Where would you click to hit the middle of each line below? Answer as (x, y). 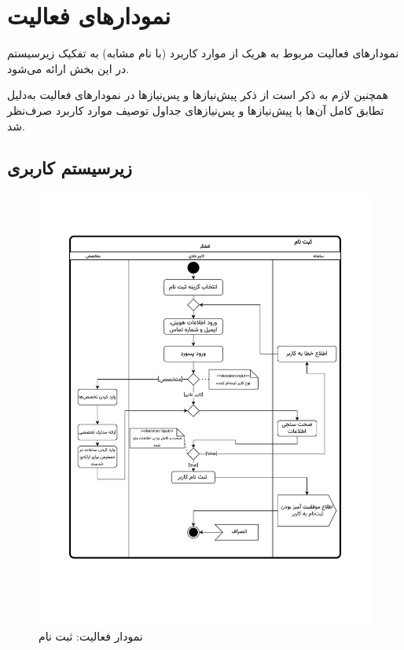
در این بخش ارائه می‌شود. (68, 68)
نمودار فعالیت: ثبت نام (91, 636)
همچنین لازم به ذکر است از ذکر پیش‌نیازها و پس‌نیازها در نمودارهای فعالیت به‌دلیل (198, 95)
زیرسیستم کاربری (70, 168)
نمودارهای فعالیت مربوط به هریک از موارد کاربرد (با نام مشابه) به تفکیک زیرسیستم (203, 53)
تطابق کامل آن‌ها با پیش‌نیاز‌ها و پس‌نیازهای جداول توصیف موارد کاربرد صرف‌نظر (196, 110)
